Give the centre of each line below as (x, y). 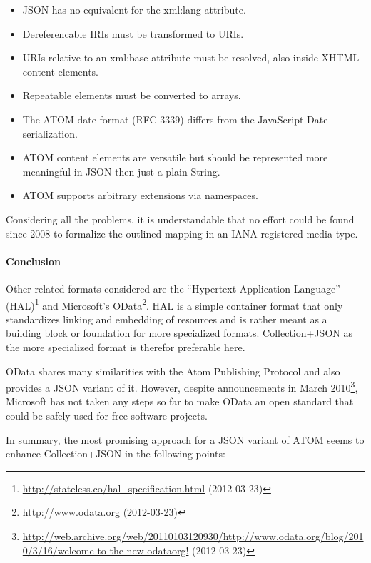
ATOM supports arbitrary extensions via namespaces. (140, 195)
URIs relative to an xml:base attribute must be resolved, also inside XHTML (191, 57)
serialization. (50, 133)
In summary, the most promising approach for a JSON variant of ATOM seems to (185, 439)
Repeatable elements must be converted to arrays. (132, 95)
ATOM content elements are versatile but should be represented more (175, 157)
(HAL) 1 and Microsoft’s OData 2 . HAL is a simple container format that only (174, 304)
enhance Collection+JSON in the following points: (116, 453)
